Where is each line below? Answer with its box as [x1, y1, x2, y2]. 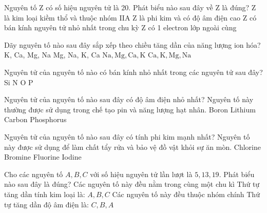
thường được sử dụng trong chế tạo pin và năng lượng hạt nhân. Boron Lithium [4, 104, 256, 114]
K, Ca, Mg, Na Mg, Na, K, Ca [4, 49, 100, 60]
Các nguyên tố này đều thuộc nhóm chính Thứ [112, 188, 260, 199]
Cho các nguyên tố [4, 168, 63, 179]
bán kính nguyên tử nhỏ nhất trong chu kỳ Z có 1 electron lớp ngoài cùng [4, 22, 237, 33]
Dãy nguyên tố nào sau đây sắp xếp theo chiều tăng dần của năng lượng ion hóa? [4, 39, 261, 50]
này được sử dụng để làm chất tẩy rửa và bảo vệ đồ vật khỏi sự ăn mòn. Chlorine [4, 141, 261, 152]
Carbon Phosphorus [4, 114, 67, 125]
